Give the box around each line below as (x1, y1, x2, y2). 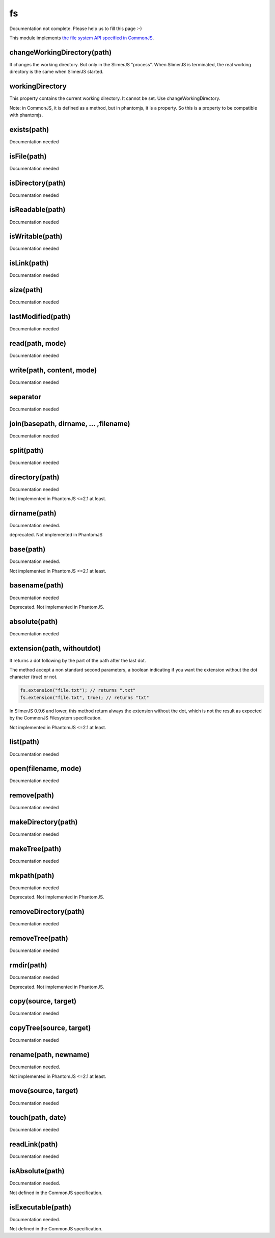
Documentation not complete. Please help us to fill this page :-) (9, 25, 142, 32)
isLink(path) (9, 259, 49, 268)
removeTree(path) (9, 934, 68, 943)
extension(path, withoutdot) (9, 644, 101, 653)
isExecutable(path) (9, 1203, 71, 1211)
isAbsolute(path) (9, 1167, 65, 1175)
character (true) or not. (9, 674, 58, 680)
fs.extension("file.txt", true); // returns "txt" (20, 694, 150, 701)
